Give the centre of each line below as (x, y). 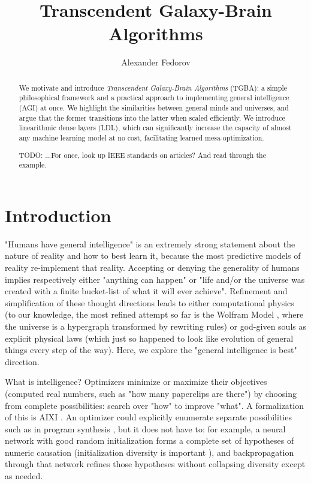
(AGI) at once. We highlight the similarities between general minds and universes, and (154, 108)
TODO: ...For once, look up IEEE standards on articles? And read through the (142, 155)
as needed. (24, 476)
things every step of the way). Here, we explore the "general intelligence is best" (151, 350)
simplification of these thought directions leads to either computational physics (150, 302)
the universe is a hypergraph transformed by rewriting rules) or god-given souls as (155, 326)
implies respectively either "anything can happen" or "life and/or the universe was (155, 279)
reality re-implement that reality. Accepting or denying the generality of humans (152, 267)
